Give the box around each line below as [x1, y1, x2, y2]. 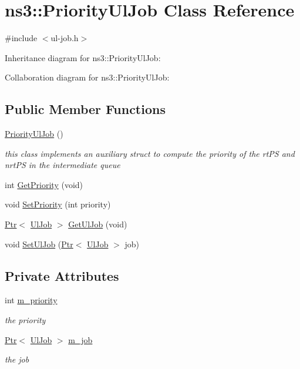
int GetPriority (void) [5, 178, 83, 190]
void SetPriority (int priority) [5, 198, 111, 210]
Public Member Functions [5, 100, 166, 118]
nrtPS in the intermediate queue [5, 159, 120, 171]
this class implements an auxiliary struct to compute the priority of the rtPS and [5, 147, 295, 159]
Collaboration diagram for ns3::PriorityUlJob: [5, 71, 170, 83]
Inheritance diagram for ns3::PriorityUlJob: [5, 51, 161, 63]
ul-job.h [50, 32, 79, 44]
